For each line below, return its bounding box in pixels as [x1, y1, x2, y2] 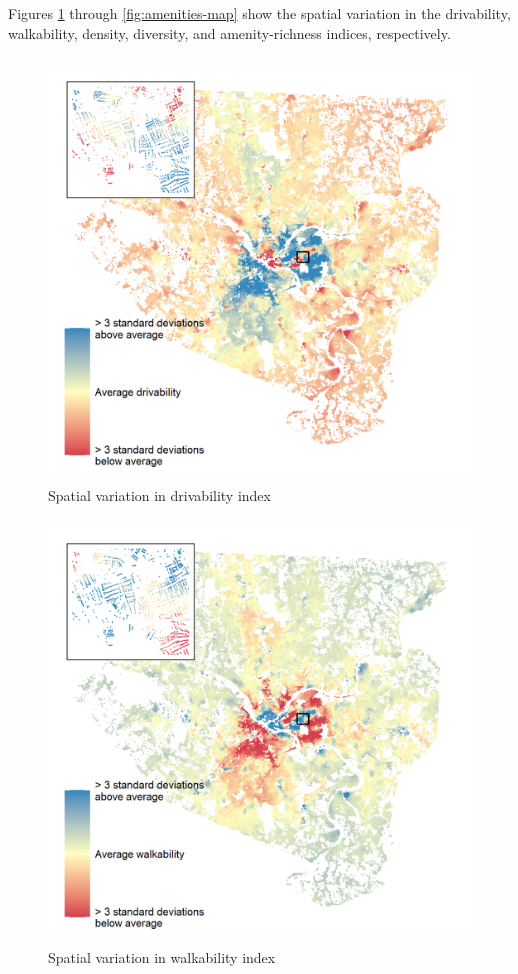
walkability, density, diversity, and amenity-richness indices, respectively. [8, 22, 451, 43]
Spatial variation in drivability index [48, 484, 271, 505]
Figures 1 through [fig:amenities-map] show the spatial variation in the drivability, [8, 3, 511, 23]
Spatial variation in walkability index [48, 946, 276, 967]
